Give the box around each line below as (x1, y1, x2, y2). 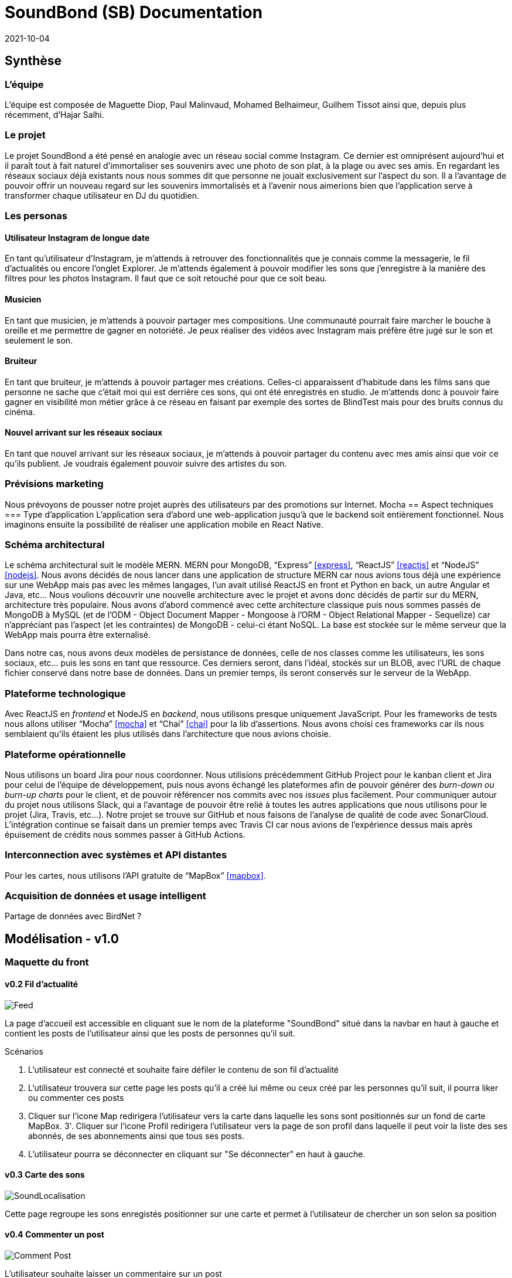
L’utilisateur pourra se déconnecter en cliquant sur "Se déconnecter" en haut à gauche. (28, 1148, 366, 1159)
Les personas (5, 210, 67, 222)
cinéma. (5, 406, 35, 417)
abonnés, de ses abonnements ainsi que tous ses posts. (28, 1130, 245, 1141)
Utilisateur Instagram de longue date (5, 232, 150, 243)
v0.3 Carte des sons (5, 1170, 85, 1180)
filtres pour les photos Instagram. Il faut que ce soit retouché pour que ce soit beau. (5, 273, 327, 284)
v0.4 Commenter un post (5, 1229, 104, 1240)
